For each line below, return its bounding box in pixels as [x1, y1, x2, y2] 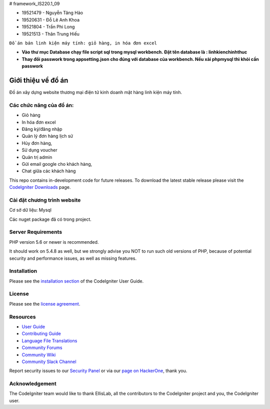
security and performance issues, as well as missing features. [9, 255, 137, 261]
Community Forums [21, 345, 62, 351]
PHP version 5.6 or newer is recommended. [9, 239, 99, 245]
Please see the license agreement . [9, 301, 80, 307]
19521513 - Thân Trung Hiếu [21, 30, 80, 37]
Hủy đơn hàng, [21, 140, 52, 146]
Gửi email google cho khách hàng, [21, 161, 92, 167]
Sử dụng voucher [21, 147, 57, 153]
